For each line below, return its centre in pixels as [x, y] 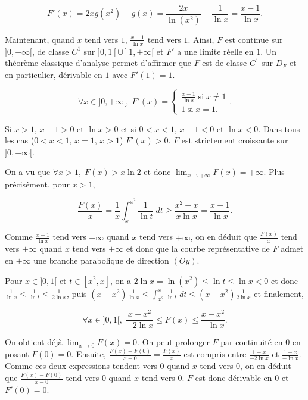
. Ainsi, [201, 39]
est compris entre [215, 354]
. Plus [274, 172]
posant [17, 354]
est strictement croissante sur [235, 140]
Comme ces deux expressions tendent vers [81, 366]
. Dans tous [279, 128]
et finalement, [279, 293]
